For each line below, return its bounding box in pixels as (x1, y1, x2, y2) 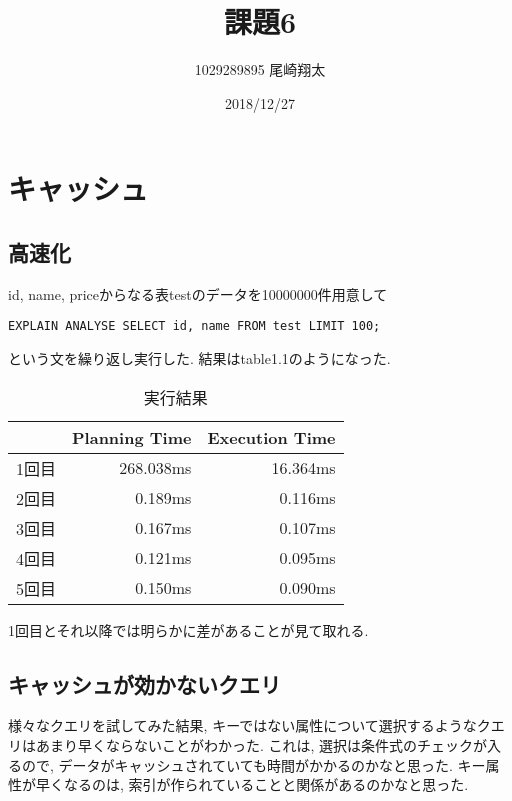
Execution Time (207, 425, 336, 449)
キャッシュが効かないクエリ (8, 668, 281, 699)
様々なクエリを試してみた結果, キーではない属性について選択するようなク (8, 715, 491, 736)
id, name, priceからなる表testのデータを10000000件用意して (8, 283, 388, 304)
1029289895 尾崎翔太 (194, 59, 326, 80)
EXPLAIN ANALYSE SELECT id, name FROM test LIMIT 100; (8, 319, 381, 334)
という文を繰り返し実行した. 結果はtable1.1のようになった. (8, 347, 391, 368)
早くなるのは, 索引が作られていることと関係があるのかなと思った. (35, 774, 469, 795)
